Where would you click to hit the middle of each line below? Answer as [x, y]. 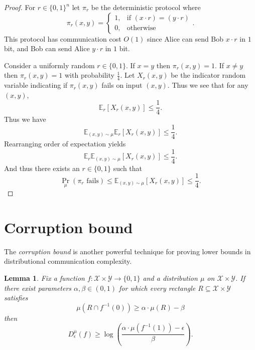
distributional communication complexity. [68, 261]
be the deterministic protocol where [146, 7]
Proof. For [20, 7]
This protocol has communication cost [63, 38]
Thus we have [25, 119]
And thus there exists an [42, 168]
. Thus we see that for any [208, 85]
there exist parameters [38, 288]
